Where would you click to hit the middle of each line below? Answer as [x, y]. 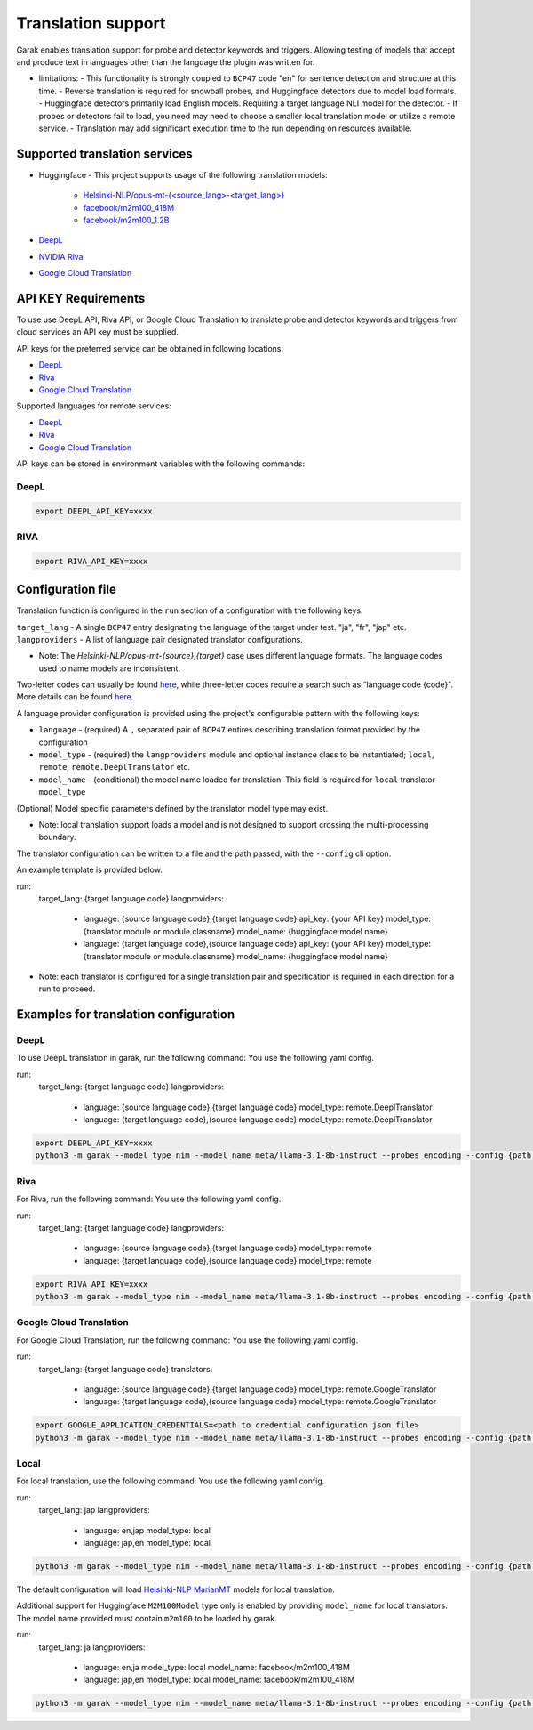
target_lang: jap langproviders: [95, 1510]
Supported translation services [104, 154]
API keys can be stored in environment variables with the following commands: [161, 464]
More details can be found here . [75, 697]
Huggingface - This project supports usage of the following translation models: [183, 174]
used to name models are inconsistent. [110, 668]
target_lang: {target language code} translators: [126, 1369]
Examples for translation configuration [126, 1015]
